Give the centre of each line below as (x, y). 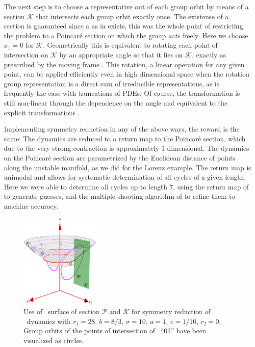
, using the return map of (211, 186)
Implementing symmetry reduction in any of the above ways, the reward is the (122, 129)
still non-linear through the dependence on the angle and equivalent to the (116, 102)
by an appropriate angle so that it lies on (121, 54)
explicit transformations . (42, 112)
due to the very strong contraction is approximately (82, 148)
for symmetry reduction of (171, 311)
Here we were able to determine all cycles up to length (86, 186)
